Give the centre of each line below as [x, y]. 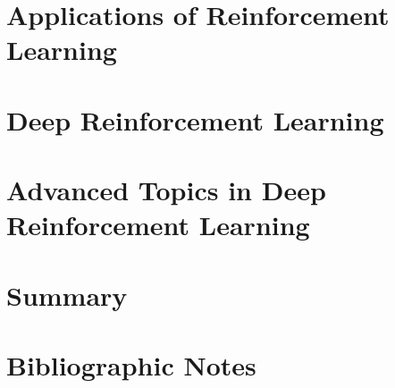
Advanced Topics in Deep [166, 190]
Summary [67, 295]
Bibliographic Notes [131, 365]
